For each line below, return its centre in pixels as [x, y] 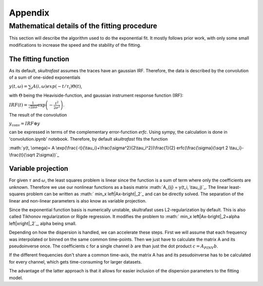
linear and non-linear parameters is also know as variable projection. [78, 201]
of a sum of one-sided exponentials [45, 78]
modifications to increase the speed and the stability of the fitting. [75, 45]
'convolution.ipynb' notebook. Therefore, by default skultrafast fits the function [88, 139]
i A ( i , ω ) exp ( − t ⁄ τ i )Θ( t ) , [56, 87]
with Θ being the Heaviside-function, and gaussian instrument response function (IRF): [96, 95]
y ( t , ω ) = [18, 86]
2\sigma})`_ [47, 155]
